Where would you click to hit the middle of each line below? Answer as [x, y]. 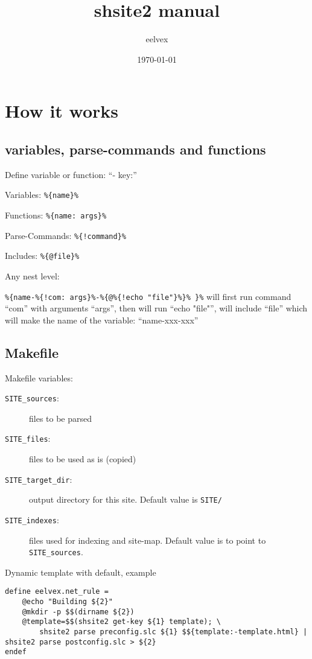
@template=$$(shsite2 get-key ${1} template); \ [121, 622]
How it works [62, 111]
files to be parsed [61, 418]
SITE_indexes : [32, 519]
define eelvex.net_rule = [57, 592]
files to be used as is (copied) [83, 459]
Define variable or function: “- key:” [71, 174]
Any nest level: [32, 275]
